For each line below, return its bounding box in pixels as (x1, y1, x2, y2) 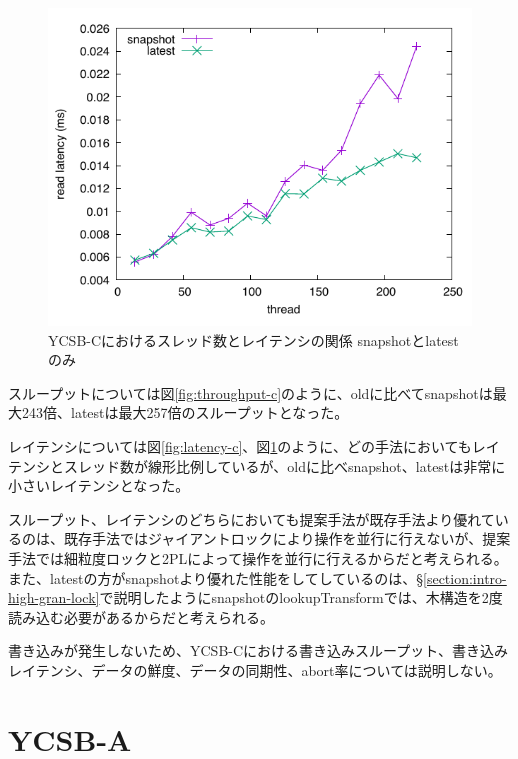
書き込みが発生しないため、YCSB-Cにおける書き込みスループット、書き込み (8, 640, 508, 661)
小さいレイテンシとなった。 (8, 475, 190, 496)
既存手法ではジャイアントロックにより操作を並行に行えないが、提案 (63, 528, 511, 549)
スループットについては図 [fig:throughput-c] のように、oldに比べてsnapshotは (8, 382, 493, 403)
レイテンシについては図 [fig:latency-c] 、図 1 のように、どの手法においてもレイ (8, 435, 500, 456)
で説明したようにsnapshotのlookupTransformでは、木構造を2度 (99, 587, 503, 608)
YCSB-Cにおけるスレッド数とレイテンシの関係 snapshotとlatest (48, 329, 459, 350)
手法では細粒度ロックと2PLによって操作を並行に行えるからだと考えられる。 (8, 547, 508, 568)
